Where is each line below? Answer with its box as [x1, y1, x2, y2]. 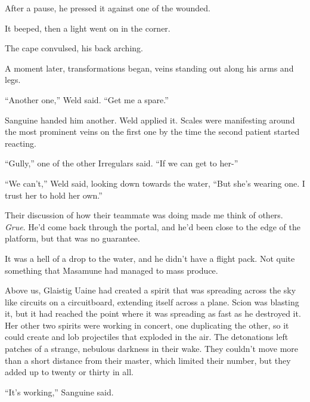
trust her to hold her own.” [5, 188, 103, 201]
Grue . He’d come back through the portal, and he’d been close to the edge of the [5, 220, 300, 233]
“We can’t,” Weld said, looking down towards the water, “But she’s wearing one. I [5, 177, 305, 189]
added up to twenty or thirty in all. [5, 366, 134, 378]
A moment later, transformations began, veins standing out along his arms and [5, 61, 294, 74]
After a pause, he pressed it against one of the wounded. [5, 2, 210, 14]
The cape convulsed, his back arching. [5, 42, 143, 54]
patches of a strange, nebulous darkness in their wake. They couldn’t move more [5, 342, 299, 355]
